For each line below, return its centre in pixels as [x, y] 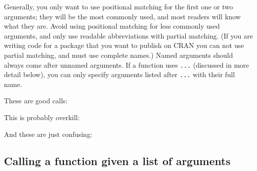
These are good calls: [36, 101]
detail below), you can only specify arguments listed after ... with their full [120, 74]
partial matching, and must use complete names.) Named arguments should [119, 55]
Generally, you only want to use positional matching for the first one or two [119, 6]
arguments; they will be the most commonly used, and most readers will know [122, 16]
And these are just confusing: [48, 134]
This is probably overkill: [42, 117]
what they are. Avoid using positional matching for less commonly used [112, 26]
